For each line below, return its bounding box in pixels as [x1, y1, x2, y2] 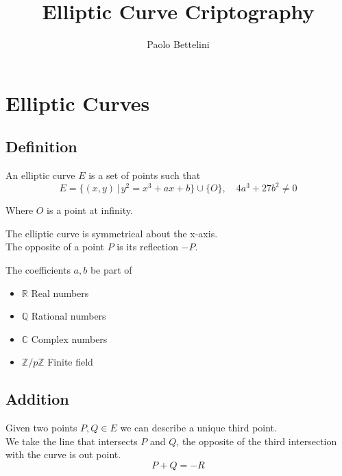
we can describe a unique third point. [120, 420, 277, 435]
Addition [5, 388, 69, 409]
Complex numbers [31, 331, 108, 346]
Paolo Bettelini [147, 37, 210, 51]
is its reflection [117, 239, 178, 254]
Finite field [47, 355, 93, 369]
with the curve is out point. [5, 447, 121, 462]
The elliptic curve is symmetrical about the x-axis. [5, 226, 218, 240]
